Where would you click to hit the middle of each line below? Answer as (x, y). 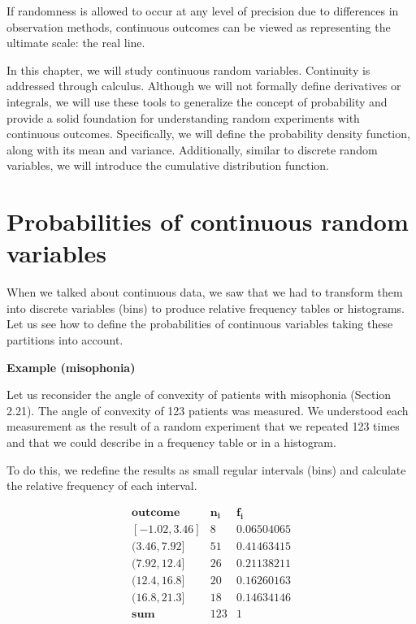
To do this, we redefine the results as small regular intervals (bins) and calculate (206, 469)
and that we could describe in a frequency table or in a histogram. (171, 442)
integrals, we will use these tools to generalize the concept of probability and (197, 101)
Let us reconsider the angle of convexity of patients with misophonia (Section (199, 394)
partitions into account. (65, 340)
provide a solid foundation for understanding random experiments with (183, 117)
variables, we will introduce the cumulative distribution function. (168, 165)
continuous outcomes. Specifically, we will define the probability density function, (208, 134)
